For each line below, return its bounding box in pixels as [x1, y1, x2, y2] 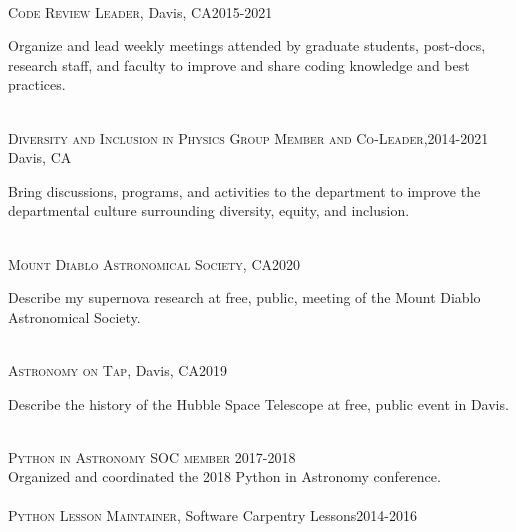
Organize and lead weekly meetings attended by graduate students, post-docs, [8, 35, 486, 56]
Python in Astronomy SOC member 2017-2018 [8, 446, 296, 467]
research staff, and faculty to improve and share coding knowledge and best [8, 54, 470, 75]
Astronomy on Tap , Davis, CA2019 [8, 359, 227, 380]
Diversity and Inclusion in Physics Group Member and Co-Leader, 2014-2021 [8, 127, 489, 148]
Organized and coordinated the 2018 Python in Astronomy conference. [8, 466, 441, 487]
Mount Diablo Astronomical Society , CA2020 [8, 253, 301, 274]
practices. [8, 74, 66, 95]
